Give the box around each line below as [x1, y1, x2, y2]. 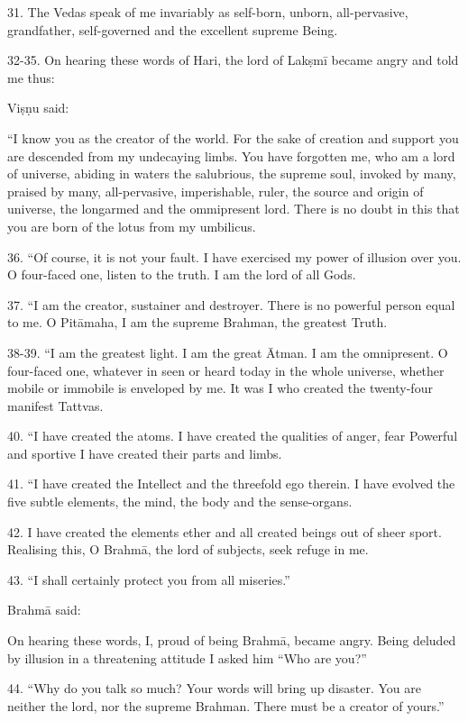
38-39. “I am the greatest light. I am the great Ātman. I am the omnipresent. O [7, 342, 448, 361]
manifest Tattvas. [7, 396, 104, 415]
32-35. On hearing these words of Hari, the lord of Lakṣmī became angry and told [7, 50, 459, 69]
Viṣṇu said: [7, 98, 69, 117]
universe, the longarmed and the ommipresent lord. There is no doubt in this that [7, 199, 460, 218]
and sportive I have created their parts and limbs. [7, 443, 282, 462]
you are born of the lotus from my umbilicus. [7, 216, 256, 235]
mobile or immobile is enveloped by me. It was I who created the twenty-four [7, 379, 433, 397]
